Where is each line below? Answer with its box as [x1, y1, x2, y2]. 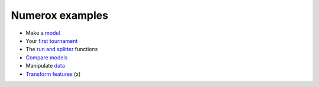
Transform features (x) [25, 71, 81, 78]
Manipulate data [25, 62, 65, 69]
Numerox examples [11, 9, 109, 22]
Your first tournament [25, 37, 78, 44]
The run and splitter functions [25, 46, 98, 53]
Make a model [25, 29, 60, 36]
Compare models [25, 53, 68, 61]
